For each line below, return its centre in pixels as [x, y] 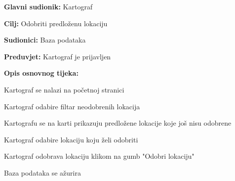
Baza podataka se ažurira [42, 172]
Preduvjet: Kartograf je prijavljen [58, 56]
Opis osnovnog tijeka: [41, 73]
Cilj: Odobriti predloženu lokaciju [56, 23]
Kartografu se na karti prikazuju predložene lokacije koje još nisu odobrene [118, 123]
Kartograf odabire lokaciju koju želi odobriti [71, 139]
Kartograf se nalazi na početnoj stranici [64, 89]
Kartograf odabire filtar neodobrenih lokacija [72, 106]
